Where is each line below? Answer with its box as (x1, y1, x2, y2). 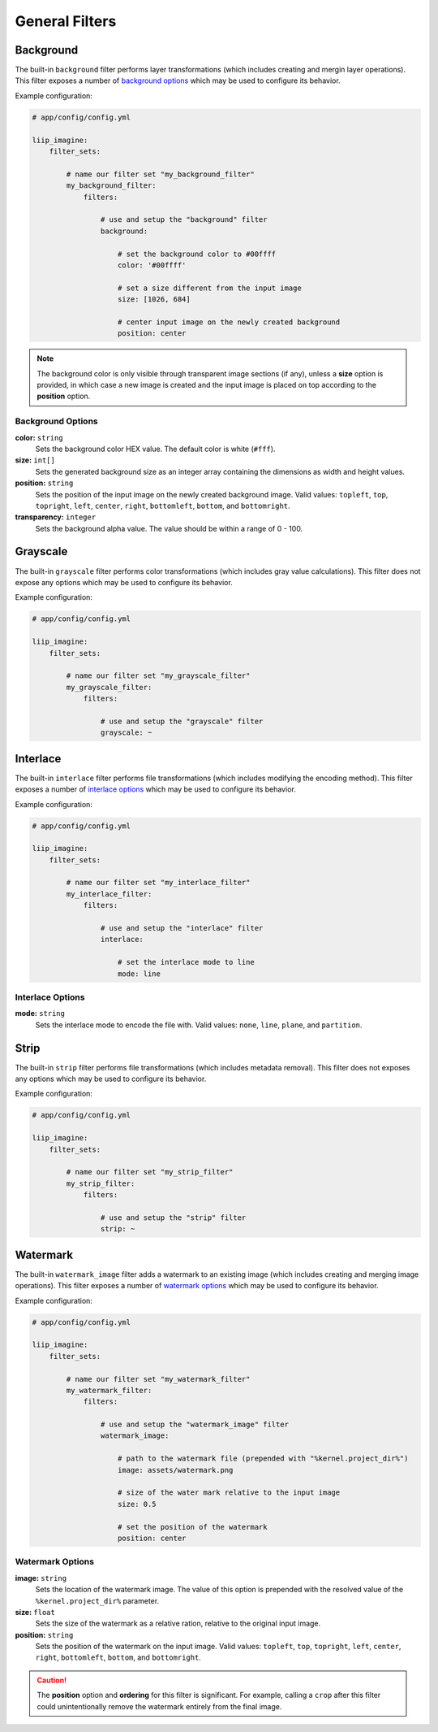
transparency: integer (15, 512, 97, 522)
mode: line (118, 969, 161, 979)
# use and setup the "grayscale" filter (100, 716, 264, 726)
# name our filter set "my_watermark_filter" (66, 1374, 251, 1383)
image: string (15, 1573, 67, 1582)
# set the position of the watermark (118, 1522, 268, 1531)
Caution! (36, 1675, 67, 1685)
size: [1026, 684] (118, 295, 191, 304)
